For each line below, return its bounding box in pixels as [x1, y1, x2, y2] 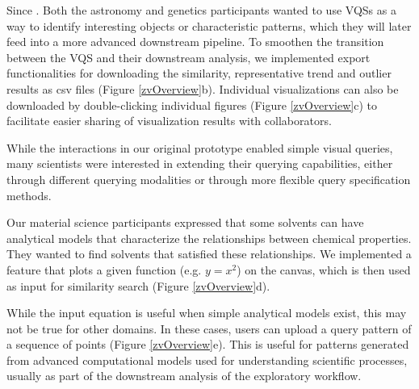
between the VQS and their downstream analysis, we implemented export [6, 48, 371, 65]
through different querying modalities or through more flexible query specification [6, 170, 411, 187]
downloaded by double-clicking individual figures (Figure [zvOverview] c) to [6, 96, 377, 113]
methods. [6, 186, 52, 203]
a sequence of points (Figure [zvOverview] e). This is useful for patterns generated [6, 336, 409, 353]
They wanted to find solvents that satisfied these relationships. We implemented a [6, 245, 412, 262]
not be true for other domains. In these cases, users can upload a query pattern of [6, 320, 412, 337]
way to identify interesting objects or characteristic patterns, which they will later [6, 17, 412, 34]
